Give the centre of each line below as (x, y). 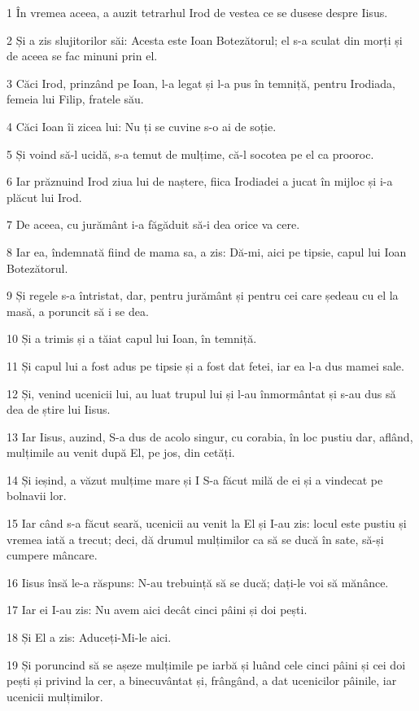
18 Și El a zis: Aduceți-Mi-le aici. (89, 637)
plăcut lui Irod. (44, 197)
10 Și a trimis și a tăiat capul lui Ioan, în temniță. (132, 338)
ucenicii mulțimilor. (55, 696)
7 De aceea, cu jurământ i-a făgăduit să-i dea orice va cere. (153, 224)
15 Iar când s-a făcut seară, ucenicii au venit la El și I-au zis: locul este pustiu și (207, 523)
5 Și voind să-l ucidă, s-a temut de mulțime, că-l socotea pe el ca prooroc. (190, 154)
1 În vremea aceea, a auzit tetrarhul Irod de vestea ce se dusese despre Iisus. (197, 12)
